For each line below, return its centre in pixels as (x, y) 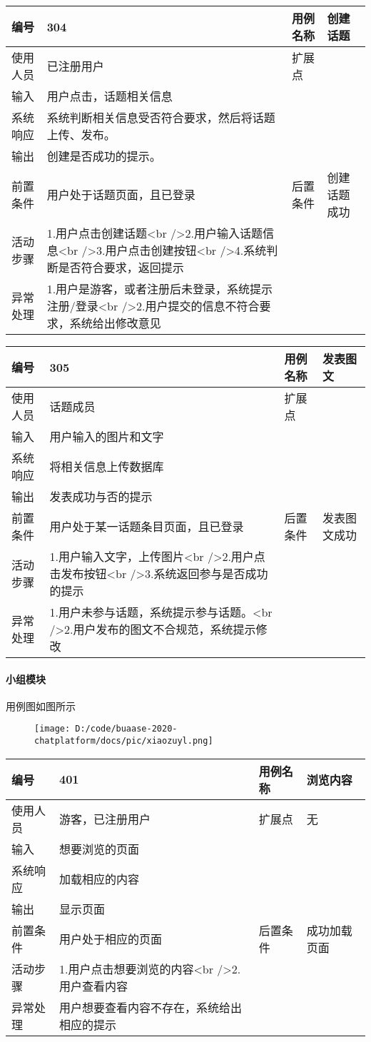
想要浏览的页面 (99, 849)
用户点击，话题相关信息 (110, 96)
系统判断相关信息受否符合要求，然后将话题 (161, 117)
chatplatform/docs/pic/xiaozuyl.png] (124, 741)
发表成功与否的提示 (101, 496)
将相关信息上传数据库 (107, 466)
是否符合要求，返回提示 (121, 267)
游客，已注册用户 (105, 819)
